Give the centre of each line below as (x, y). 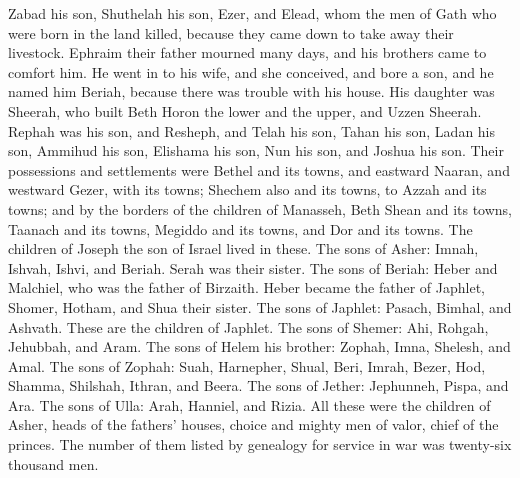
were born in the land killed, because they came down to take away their (231, 32)
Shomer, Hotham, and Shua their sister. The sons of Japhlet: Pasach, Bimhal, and (260, 306)
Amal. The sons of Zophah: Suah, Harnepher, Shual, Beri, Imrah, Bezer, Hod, (247, 365)
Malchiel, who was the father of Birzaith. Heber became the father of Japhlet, (247, 287)
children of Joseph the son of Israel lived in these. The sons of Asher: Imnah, (243, 248)
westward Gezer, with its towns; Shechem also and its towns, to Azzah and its (247, 189)
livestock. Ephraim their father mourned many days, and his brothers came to (247, 52)
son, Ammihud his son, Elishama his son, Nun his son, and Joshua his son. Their (256, 150)
